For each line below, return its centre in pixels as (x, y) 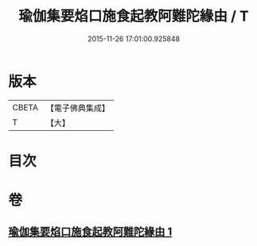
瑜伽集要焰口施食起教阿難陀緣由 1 (90, 232)
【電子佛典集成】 (78, 108)
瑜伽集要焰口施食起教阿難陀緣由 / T (134, 16)
